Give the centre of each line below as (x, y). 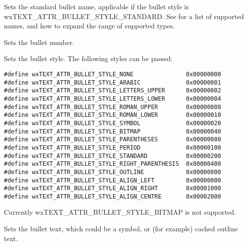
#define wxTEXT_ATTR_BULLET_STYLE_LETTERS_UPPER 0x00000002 (113, 91)
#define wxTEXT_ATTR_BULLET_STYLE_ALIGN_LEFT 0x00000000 (113, 180)
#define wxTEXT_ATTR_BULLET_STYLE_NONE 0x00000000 (113, 74)
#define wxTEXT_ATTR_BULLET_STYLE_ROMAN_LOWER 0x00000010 (113, 115)
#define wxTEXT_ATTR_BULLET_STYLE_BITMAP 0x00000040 (113, 131)
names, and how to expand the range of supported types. (90, 26)
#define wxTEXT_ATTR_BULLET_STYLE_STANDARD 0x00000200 (113, 156)
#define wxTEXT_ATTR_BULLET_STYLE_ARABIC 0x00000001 (113, 82)
